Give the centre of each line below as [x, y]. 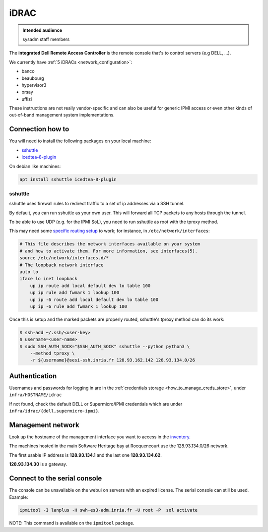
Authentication [33, 376]
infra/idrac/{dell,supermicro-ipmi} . [54, 411]
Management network [44, 425]
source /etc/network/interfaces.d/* [64, 258]
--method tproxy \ [52, 354]
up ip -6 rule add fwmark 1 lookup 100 [79, 306]
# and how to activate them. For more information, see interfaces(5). [109, 251]
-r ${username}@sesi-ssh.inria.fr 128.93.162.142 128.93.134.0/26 [113, 360]
